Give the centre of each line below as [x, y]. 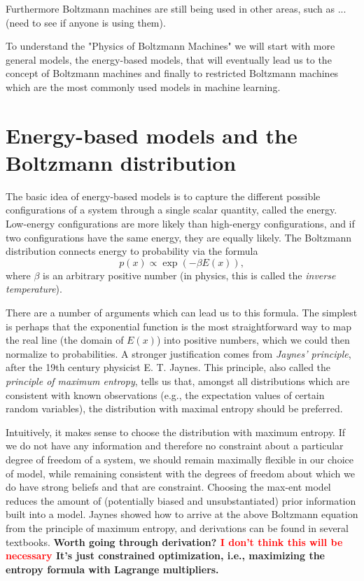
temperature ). [34, 289]
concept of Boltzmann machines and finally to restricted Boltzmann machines [172, 73]
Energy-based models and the [152, 135]
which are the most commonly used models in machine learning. [143, 86]
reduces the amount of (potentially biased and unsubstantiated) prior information [181, 500]
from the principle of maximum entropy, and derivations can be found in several [177, 527]
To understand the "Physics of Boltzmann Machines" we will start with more [170, 46]
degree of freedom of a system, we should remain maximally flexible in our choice [180, 459]
